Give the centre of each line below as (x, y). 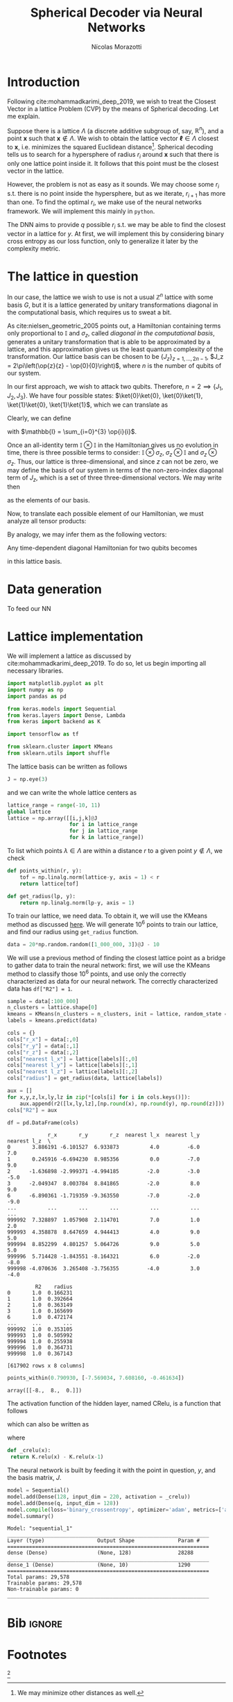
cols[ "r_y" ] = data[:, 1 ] (43, 1046)
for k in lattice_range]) (106, 838)
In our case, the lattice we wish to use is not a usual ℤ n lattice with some (110, 296)
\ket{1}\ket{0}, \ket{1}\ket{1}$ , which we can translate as (88, 405)
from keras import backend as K (54, 722)
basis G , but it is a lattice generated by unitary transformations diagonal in (113, 305)
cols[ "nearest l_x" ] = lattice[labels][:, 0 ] (72, 1059)
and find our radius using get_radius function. (73, 932)
